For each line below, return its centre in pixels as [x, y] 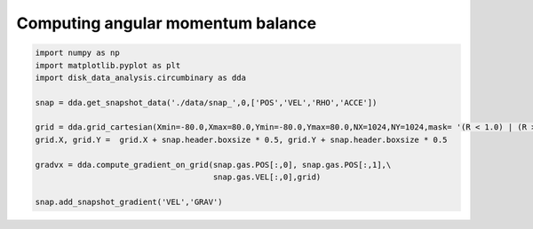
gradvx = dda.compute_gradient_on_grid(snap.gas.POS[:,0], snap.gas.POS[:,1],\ [213, 165]
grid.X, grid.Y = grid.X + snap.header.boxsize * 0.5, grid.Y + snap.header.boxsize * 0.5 [241, 139]
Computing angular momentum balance [167, 23]
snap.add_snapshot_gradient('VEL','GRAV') [129, 201]
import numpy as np [77, 53]
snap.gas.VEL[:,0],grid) [267, 177]
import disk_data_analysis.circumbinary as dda [140, 77]
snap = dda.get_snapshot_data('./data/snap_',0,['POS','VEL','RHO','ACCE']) [206, 103]
